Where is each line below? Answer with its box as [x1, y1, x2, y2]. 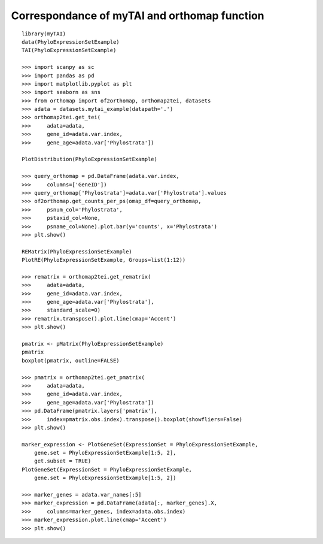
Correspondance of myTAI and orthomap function [11, 9, 264, 22]
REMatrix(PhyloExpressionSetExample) [22, 248, 133, 255]
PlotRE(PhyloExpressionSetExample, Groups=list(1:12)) [22, 256, 186, 264]
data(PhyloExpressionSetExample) [22, 38, 120, 45]
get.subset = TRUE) [33, 458, 92, 464]
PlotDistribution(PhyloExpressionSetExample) [22, 156, 158, 163]
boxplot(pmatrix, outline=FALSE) [22, 357, 120, 364]
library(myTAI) [22, 30, 66, 37]
